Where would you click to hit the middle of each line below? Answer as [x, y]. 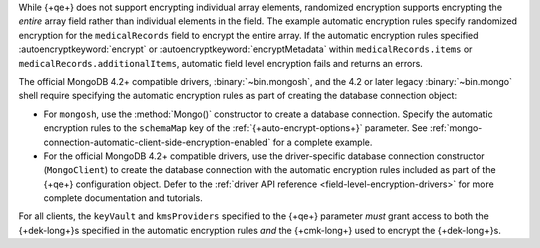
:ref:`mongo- [456, 128]
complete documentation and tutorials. [123, 198]
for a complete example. [322, 142]
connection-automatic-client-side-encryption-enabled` [157, 142]
